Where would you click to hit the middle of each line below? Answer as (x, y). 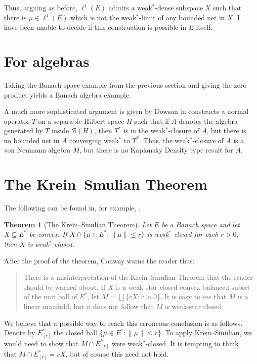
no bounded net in (32, 140)
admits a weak (130, 7)
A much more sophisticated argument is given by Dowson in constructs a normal (126, 111)
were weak (127, 343)
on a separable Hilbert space (81, 121)
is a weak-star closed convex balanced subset (183, 286)
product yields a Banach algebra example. (67, 94)
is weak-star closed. (194, 306)
